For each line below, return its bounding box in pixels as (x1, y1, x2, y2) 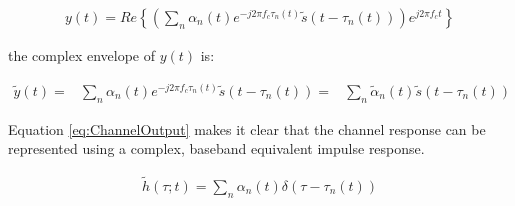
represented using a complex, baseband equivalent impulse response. (8, 138, 425, 159)
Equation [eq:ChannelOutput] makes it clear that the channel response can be (8, 118, 486, 139)
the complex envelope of (8, 45, 155, 66)
